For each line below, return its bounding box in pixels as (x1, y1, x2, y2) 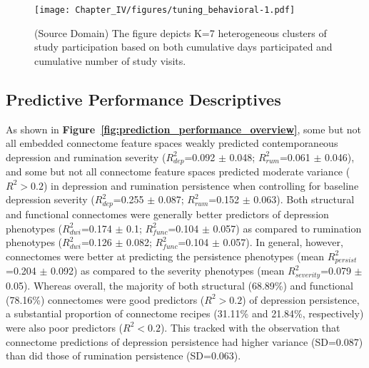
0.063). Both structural (253, 192, 355, 207)
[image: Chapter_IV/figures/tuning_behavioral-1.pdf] (34, 5, 295, 15)
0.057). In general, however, (223, 235, 343, 250)
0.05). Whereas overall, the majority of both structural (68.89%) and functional (6, 278, 353, 293)
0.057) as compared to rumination (213, 220, 362, 235)
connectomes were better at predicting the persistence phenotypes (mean (6, 248, 325, 263)
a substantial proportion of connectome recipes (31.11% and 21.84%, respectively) (6, 306, 364, 321)
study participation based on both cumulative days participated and (34, 39, 333, 54)
